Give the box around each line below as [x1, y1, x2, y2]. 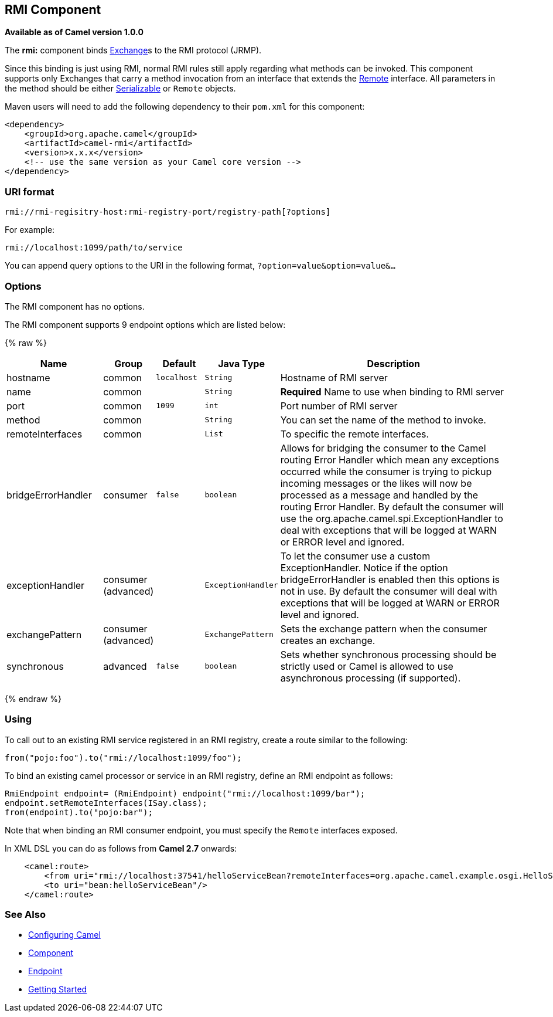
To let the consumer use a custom [280, 550, 431, 562]
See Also [5, 908, 46, 921]
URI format [5, 185, 54, 198]
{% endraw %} [5, 693, 62, 704]
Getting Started [28, 984, 87, 995]
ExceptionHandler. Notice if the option [280, 561, 448, 574]
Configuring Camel [28, 930, 101, 940]
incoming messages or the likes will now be [280, 477, 472, 489]
